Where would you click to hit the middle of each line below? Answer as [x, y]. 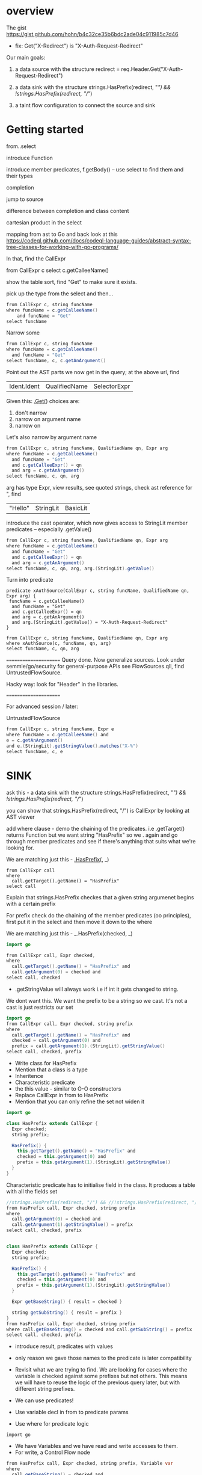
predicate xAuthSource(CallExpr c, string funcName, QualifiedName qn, [98, 591]
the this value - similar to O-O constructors [68, 1089]
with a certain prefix [31, 904]
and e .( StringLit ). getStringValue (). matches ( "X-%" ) [72, 746]
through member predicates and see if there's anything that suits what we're [101, 841]
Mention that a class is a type [51, 1070]
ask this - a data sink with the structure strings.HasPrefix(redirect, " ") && [96, 792]
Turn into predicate [30, 580]
